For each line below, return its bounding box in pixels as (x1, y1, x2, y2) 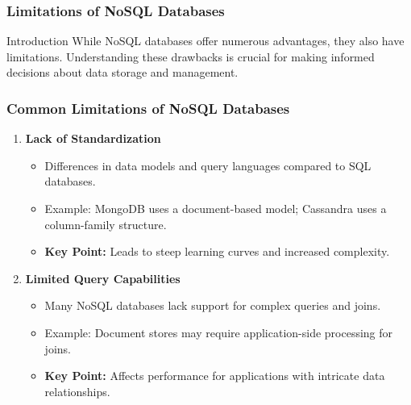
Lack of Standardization (25, 130, 161, 147)
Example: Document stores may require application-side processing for (44, 324, 393, 340)
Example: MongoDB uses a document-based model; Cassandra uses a (44, 200, 387, 216)
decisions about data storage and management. (6, 64, 239, 81)
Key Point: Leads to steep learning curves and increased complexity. (44, 243, 390, 260)
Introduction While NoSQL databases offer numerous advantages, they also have (6, 32, 405, 49)
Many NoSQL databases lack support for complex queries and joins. (44, 297, 381, 314)
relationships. (44, 382, 110, 399)
